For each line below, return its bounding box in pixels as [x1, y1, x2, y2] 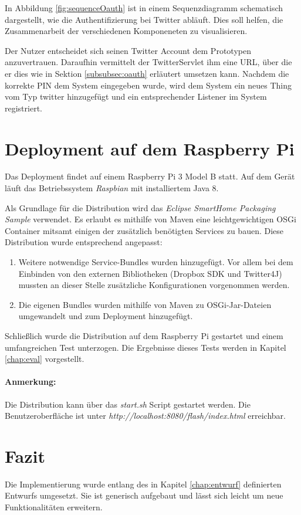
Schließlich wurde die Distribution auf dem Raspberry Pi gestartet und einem [5, 330, 283, 341]
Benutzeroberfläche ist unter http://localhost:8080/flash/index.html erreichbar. [5, 409, 286, 422]
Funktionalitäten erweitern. [5, 501, 103, 513]
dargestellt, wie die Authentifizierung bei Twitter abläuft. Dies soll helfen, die [5, 13, 283, 25]
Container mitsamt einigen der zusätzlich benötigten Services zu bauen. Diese [5, 224, 284, 236]
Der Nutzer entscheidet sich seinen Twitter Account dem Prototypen [5, 44, 251, 56]
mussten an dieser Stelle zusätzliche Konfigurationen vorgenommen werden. [18, 279, 290, 291]
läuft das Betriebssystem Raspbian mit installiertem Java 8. [5, 182, 219, 194]
